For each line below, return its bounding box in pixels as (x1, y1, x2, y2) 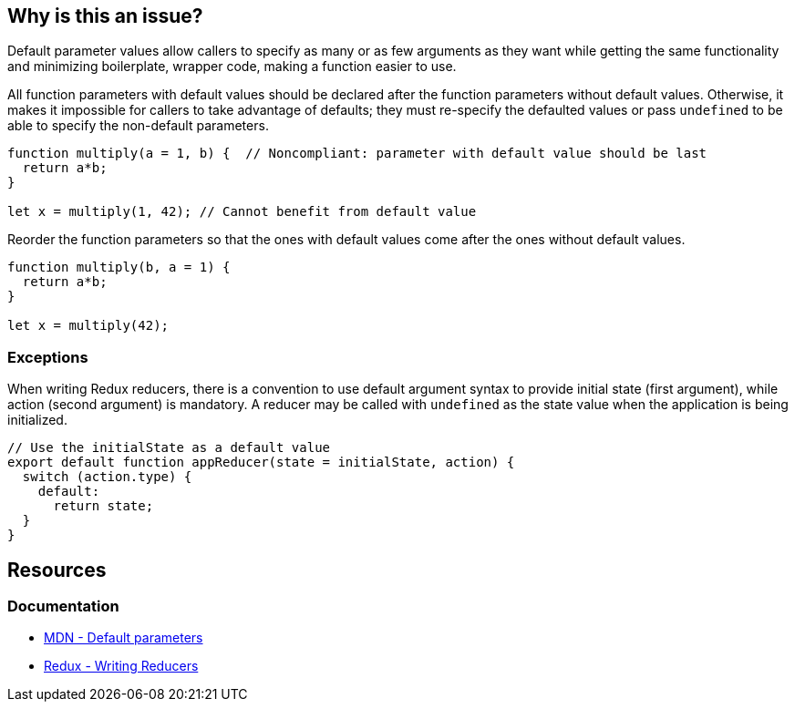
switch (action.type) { (22, 469, 192, 485)
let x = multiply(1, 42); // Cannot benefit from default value (7, 204, 477, 220)
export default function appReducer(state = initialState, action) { (7, 455, 515, 470)
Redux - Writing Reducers (44, 658, 199, 674)
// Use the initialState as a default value (7, 440, 331, 456)
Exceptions (7, 347, 88, 366)
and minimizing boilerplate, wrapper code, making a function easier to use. (7, 58, 457, 75)
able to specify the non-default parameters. (7, 118, 269, 134)
